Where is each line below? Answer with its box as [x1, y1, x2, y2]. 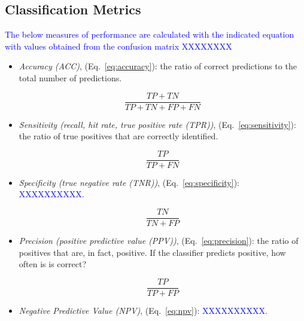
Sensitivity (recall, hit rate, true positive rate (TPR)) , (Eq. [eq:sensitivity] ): [19, 118, 296, 130]
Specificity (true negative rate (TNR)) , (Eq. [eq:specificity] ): [19, 176, 239, 188]
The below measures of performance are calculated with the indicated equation [5, 28, 294, 41]
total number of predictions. [19, 71, 122, 84]
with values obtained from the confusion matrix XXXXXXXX [5, 39, 232, 52]
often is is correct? [19, 258, 87, 270]
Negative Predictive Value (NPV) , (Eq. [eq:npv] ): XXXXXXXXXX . [19, 304, 267, 316]
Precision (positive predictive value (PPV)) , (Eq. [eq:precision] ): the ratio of [19, 234, 299, 247]
